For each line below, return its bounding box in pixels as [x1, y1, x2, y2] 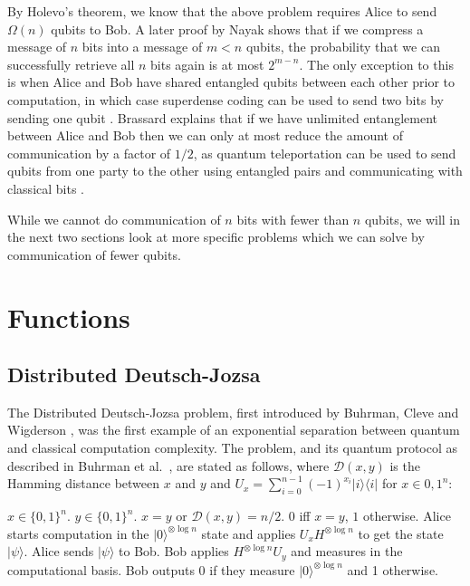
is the [389, 456, 420, 475]
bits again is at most [150, 54, 264, 73]
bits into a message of [82, 37, 203, 56]
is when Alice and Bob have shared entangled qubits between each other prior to [7, 72, 456, 91]
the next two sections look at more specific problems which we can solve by [7, 227, 425, 246]
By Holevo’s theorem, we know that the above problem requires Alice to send [7, 2, 437, 20]
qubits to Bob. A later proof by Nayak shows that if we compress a [51, 19, 424, 38]
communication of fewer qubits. [7, 245, 181, 264]
